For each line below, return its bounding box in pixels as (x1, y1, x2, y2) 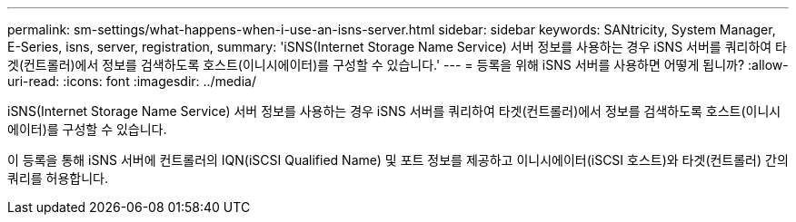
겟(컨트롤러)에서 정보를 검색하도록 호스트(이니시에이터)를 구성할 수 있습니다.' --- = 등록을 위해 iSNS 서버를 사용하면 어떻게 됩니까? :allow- (7, 57, 789, 72)
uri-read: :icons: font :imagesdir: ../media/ (7, 73, 256, 89)
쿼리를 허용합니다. (7, 170, 109, 186)
